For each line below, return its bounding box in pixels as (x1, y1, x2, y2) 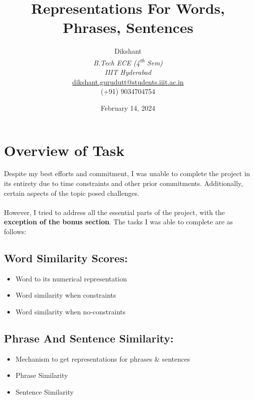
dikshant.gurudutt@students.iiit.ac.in (72, 76, 184, 87)
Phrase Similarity (15, 370, 68, 380)
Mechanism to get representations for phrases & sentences (15, 353, 190, 364)
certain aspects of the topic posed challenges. (4, 187, 139, 198)
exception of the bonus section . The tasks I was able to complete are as (4, 216, 233, 227)
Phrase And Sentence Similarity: (4, 331, 174, 345)
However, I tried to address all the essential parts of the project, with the (4, 207, 225, 217)
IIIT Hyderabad (104, 67, 152, 77)
